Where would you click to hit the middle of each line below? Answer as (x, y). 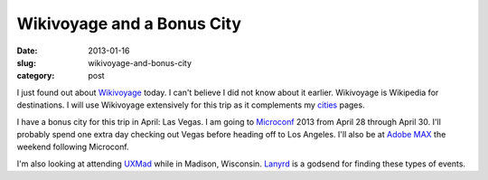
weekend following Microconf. (73, 147)
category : (36, 76)
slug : (26, 62)
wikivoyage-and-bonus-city (140, 62)
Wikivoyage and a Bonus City (129, 24)
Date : (27, 51)
